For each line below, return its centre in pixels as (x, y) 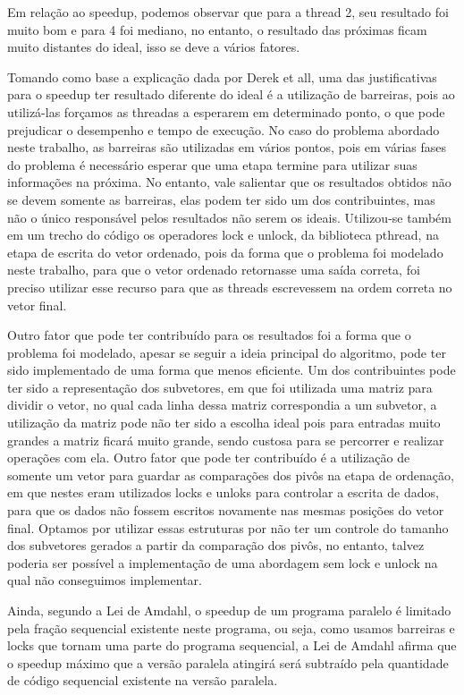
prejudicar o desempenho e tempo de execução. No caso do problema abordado (224, 129)
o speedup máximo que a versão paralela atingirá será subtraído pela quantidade (228, 662)
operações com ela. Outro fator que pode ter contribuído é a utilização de (209, 458)
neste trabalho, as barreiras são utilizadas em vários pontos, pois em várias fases (227, 147)
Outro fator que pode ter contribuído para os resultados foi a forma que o (209, 335)
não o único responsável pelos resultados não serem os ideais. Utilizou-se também (229, 217)
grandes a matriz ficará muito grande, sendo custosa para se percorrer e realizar (226, 440)
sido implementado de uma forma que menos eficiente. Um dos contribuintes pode (232, 370)
